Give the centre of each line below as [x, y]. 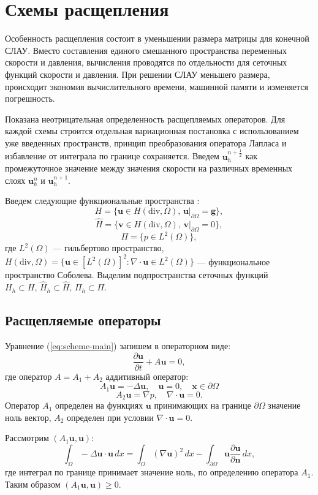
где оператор [28, 376]
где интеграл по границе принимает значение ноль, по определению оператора [152, 472]
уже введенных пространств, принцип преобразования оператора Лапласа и [146, 142]
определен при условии [110, 417]
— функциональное [233, 261]
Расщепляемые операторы [83, 320]
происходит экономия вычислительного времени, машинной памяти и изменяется [157, 86]
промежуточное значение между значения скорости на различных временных [149, 168]
